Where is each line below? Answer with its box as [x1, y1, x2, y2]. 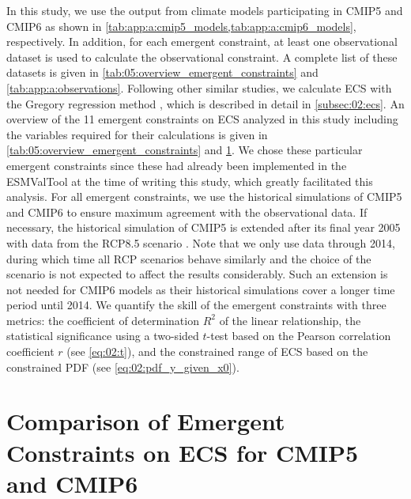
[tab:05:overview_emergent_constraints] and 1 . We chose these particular [6, 142, 363, 158]
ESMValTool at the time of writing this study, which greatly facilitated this [6, 172, 373, 189]
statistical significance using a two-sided [6, 327, 199, 344]
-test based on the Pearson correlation [206, 327, 391, 344]
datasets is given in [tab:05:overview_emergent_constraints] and [6, 64, 319, 81]
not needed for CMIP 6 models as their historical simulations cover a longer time [6, 281, 395, 297]
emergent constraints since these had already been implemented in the [6, 157, 347, 173]
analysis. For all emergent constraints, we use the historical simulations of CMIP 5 [6, 188, 402, 205]
